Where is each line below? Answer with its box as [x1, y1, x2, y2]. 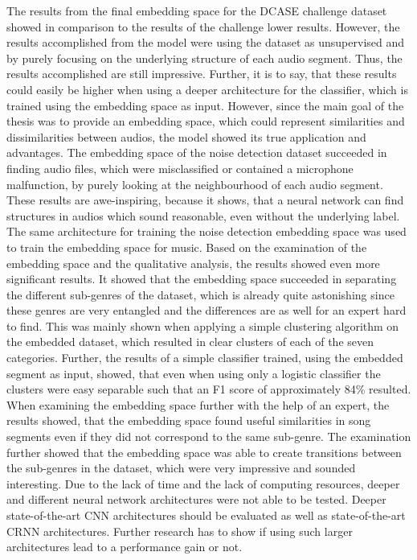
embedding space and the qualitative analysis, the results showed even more [6, 254, 380, 271]
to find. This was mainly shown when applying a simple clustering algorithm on [6, 317, 399, 334]
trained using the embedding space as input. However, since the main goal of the [6, 97, 404, 113]
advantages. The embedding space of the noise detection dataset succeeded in [6, 144, 387, 161]
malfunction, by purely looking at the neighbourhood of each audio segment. [6, 175, 383, 192]
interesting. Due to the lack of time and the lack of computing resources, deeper [6, 475, 400, 492]
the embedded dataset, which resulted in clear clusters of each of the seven [6, 333, 374, 350]
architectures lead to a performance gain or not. [6, 538, 243, 555]
